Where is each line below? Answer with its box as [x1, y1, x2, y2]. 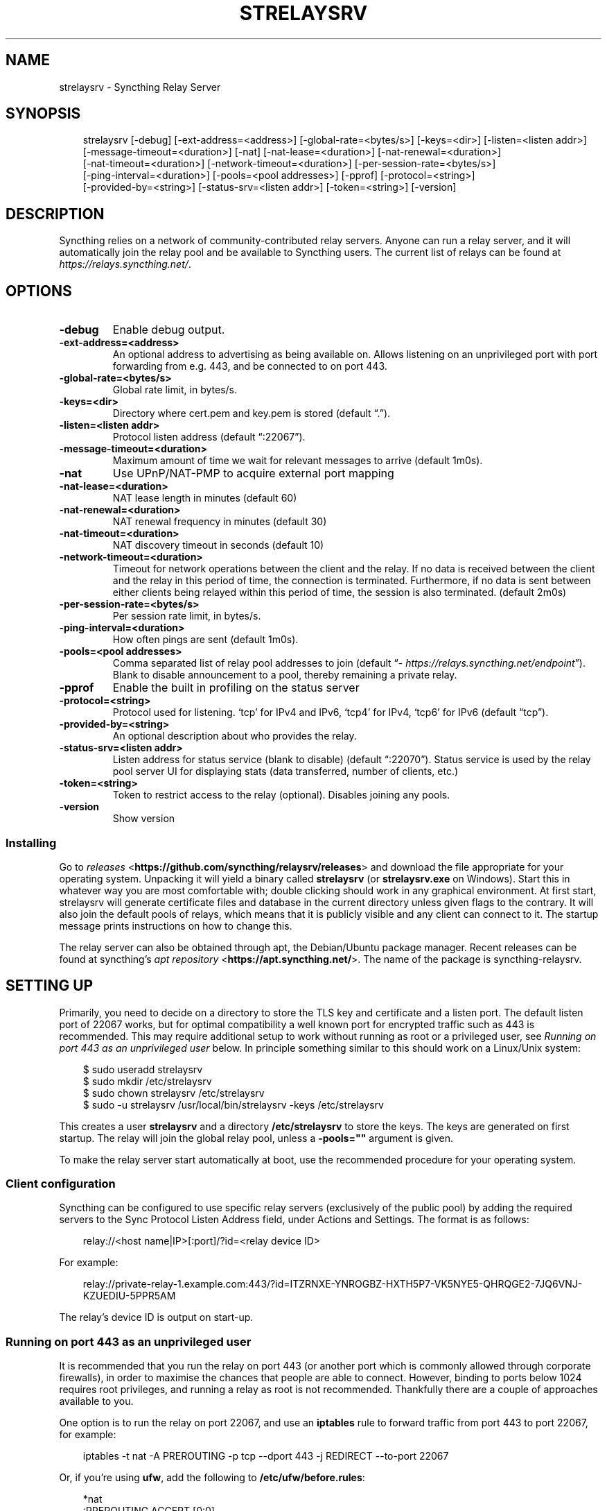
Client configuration [6, 1177, 116, 1191]
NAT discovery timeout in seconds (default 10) [112, 539, 324, 552]
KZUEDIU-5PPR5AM [82, 1290, 176, 1302]
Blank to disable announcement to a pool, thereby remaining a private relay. [112, 669, 457, 681]
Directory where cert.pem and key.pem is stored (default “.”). [112, 407, 391, 420]
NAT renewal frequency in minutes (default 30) [112, 515, 327, 528]
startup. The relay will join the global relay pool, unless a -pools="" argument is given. [59, 1132, 454, 1144]
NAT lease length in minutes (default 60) [112, 492, 297, 504]
